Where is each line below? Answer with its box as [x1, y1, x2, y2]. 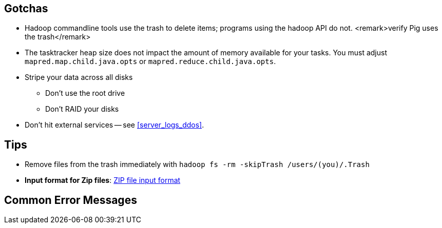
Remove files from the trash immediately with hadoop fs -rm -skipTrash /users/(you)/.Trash [25, 160, 370, 169]
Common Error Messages [4, 193, 137, 206]
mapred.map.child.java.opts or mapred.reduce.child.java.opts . [25, 57, 276, 66]
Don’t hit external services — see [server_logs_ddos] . [25, 120, 204, 130]
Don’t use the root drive [45, 89, 125, 98]
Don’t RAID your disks [45, 105, 119, 114]
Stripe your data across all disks [25, 73, 133, 82]
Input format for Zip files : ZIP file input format [25, 176, 181, 185]
